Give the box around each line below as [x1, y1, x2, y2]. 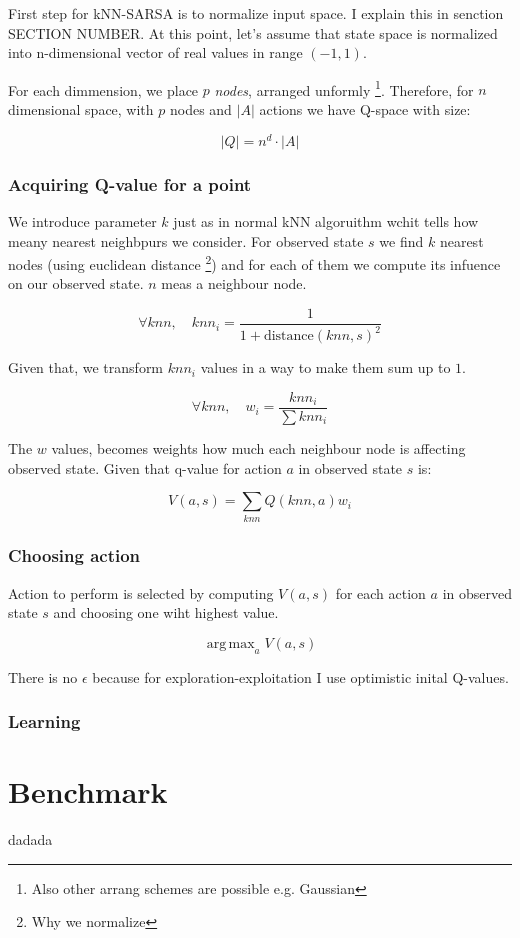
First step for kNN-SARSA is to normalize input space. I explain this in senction [8, 3, 504, 23]
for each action [335, 582, 426, 603]
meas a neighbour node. [161, 273, 307, 294]
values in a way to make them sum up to [200, 357, 451, 378]
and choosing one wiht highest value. [53, 602, 279, 623]
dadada [8, 829, 53, 850]
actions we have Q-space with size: [259, 99, 471, 120]
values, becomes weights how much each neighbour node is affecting [51, 438, 466, 459]
